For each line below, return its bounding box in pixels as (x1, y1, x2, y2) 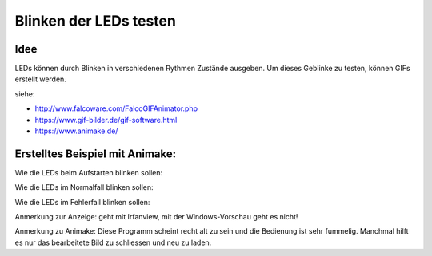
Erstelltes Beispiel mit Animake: (14, 147, 176, 160)
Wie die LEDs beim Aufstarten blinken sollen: (14, 167, 163, 177)
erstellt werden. (14, 74, 67, 84)
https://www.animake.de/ (34, 126, 118, 136)
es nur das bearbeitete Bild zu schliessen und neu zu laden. (14, 238, 212, 247)
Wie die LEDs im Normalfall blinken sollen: (14, 183, 154, 192)
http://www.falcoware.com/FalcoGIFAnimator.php (34, 104, 198, 113)
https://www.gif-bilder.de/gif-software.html (34, 115, 178, 124)
